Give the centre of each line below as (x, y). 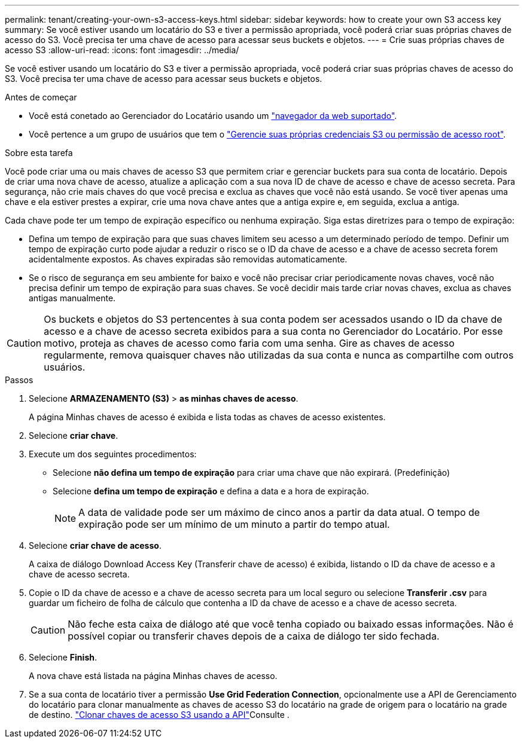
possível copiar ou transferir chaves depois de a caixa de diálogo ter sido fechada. (254, 636)
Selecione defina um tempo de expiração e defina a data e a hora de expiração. (211, 491)
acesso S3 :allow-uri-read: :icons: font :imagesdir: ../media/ (122, 50)
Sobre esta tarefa (39, 153)
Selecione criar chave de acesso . (95, 545)
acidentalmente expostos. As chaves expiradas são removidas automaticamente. (188, 259)
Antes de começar (41, 97)
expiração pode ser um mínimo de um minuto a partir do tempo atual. (234, 524)
